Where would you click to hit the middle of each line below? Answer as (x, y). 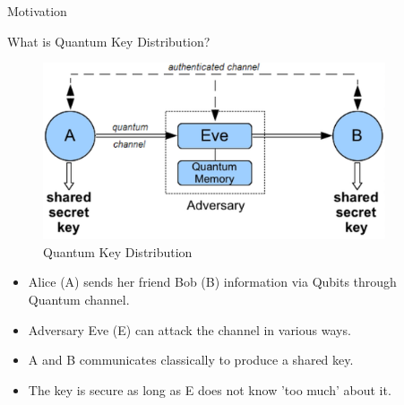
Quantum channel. (79, 299)
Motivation (37, 11)
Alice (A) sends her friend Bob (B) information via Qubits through (212, 282)
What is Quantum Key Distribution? (109, 41)
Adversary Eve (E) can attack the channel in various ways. (189, 329)
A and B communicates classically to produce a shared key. (191, 360)
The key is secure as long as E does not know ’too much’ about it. (210, 389)
